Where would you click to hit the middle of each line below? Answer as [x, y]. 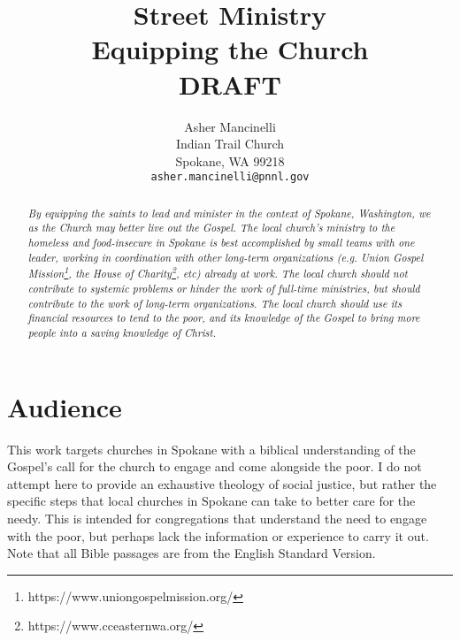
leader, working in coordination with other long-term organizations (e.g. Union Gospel [226, 257]
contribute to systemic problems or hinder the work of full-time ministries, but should [224, 288]
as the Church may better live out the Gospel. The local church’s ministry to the [211, 228]
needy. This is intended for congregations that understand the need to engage [217, 518]
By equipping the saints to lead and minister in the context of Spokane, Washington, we [229, 213]
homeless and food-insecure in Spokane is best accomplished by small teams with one [221, 243]
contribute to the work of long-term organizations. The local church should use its [215, 303]
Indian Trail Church [230, 144]
